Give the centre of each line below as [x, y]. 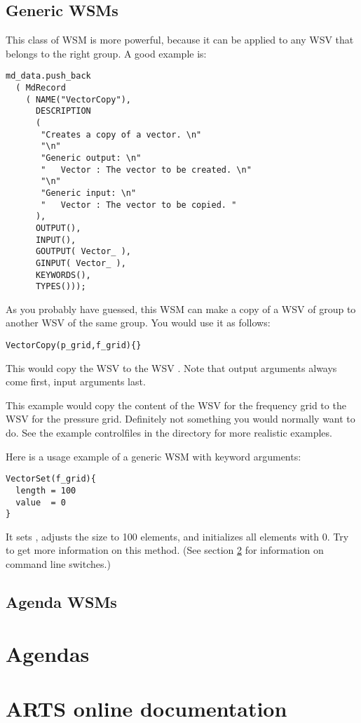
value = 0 [41, 502]
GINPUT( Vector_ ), [81, 263]
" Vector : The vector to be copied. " [139, 205]
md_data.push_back [48, 76]
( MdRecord [41, 88]
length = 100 [46, 490]
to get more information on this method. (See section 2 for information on [165, 550]
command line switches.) [58, 564]
